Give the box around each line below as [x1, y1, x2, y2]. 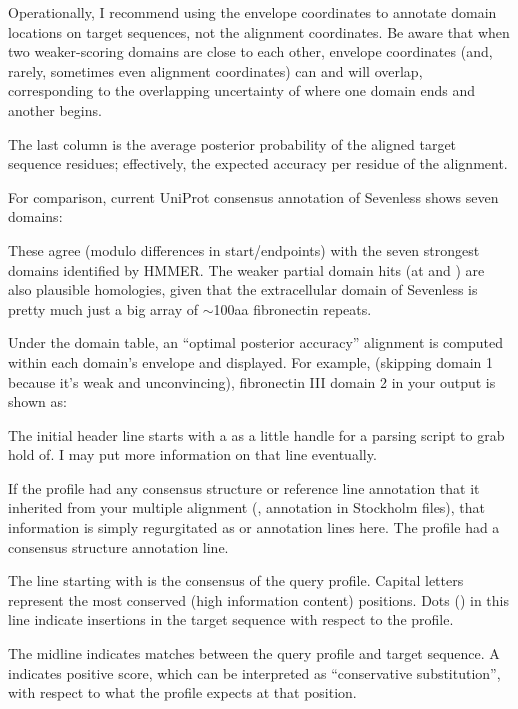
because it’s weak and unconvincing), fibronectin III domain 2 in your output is [8, 371, 496, 392]
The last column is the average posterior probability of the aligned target [8, 133, 457, 154]
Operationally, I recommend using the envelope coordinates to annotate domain [8, 2, 497, 22]
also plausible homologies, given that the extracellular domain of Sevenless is [8, 279, 478, 300]
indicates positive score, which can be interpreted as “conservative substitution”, [8, 662, 501, 683]
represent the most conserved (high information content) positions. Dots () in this [8, 589, 510, 610]
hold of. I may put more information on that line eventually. [8, 444, 377, 465]
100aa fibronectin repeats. [213, 298, 372, 319]
